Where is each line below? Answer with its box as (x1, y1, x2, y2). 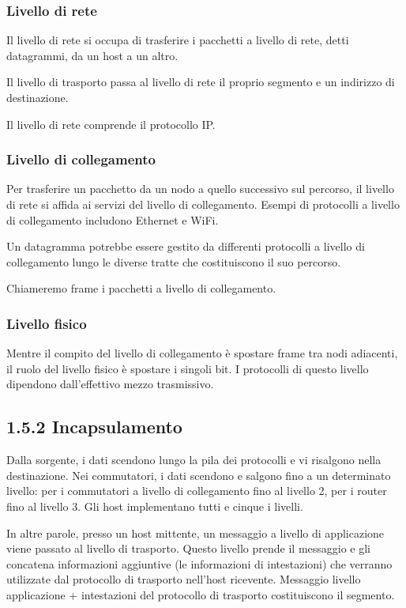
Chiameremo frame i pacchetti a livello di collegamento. (6, 280, 276, 296)
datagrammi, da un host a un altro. (6, 47, 179, 63)
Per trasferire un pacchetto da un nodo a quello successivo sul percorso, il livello (6, 180, 394, 197)
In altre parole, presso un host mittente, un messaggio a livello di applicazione (6, 524, 385, 541)
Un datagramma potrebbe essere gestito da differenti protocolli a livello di (6, 238, 365, 255)
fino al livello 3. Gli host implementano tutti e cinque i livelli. (6, 497, 303, 514)
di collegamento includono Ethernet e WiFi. (6, 211, 219, 228)
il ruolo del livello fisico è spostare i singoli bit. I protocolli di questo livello (6, 360, 369, 376)
